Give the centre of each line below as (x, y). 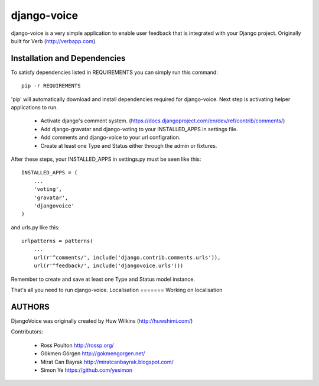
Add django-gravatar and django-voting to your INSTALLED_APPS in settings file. (139, 129)
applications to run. (35, 108)
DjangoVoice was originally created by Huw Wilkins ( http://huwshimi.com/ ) (102, 321)
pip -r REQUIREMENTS (51, 86)
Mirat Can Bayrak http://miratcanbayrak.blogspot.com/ (107, 362)
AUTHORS (30, 306)
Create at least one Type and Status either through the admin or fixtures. (129, 145)
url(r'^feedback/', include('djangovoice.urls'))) (108, 266)
